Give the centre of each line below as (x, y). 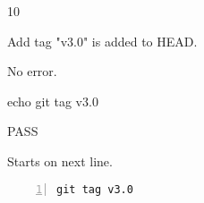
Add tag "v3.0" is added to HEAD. (102, 41)
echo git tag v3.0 (53, 101)
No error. (32, 71)
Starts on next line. (60, 161)
